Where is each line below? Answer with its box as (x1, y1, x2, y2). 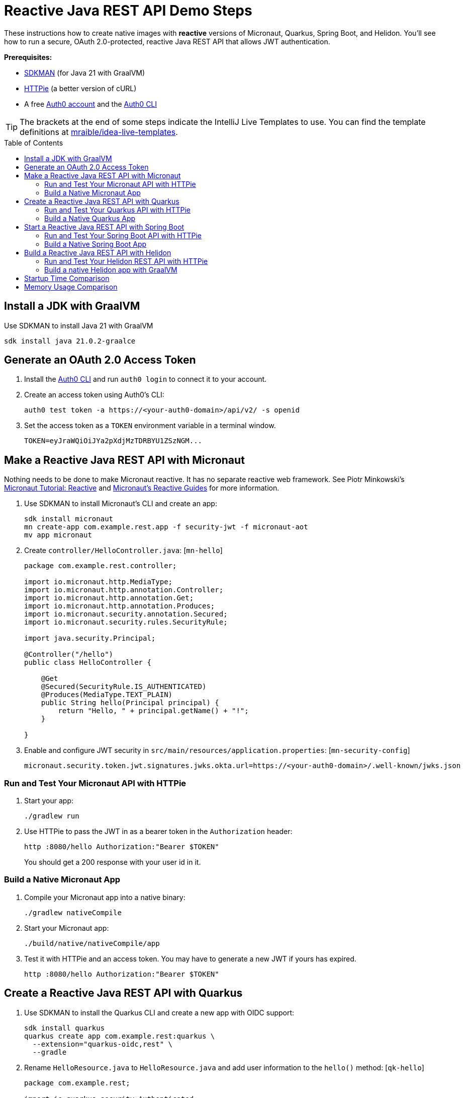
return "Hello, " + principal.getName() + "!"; (58, 707, 249, 715)
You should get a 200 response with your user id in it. (24, 858, 201, 867)
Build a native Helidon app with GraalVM (44, 265, 177, 274)
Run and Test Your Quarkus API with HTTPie (44, 205, 191, 214)
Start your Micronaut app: (24, 923, 109, 932)
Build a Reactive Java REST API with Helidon (24, 248, 171, 257)
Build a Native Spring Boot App (44, 239, 147, 248)
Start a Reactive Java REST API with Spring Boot (24, 222, 184, 231)
